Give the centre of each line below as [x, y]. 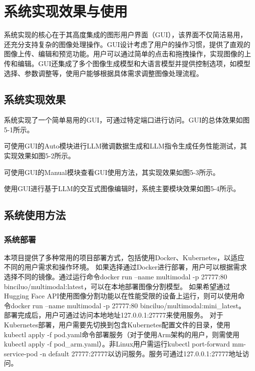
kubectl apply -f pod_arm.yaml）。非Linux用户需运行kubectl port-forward [117, 344]
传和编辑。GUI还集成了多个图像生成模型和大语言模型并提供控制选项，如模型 [127, 63]
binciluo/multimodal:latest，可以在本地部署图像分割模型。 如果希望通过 [117, 286]
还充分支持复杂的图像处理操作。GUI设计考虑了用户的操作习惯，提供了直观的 [127, 44]
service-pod [21, 353]
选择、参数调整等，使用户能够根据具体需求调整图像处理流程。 [103, 73]
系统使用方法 [35, 215]
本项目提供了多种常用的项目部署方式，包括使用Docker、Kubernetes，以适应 [124, 257]
